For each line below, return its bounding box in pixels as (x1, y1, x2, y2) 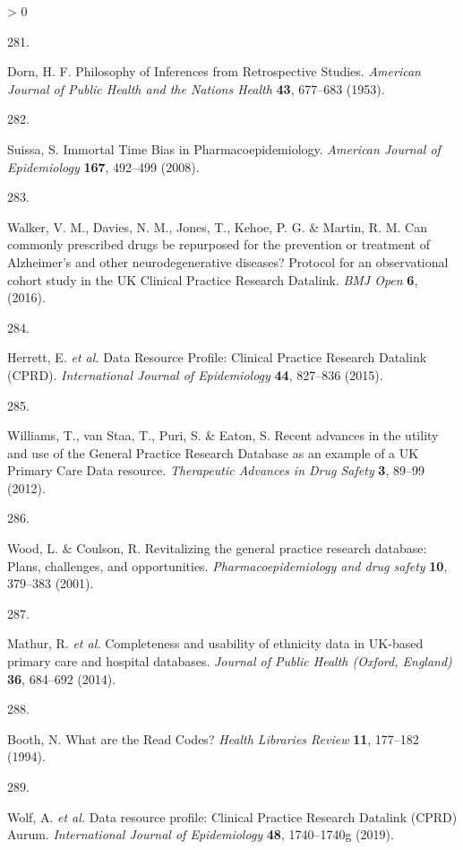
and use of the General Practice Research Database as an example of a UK (7, 443, 419, 462)
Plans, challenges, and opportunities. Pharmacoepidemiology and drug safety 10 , (7, 556, 448, 575)
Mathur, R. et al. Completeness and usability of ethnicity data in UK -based (7, 634, 424, 653)
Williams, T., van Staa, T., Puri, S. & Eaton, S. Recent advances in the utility (7, 426, 439, 445)
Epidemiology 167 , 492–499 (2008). (7, 157, 200, 176)
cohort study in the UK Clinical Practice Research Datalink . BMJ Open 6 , (7, 270, 418, 289)
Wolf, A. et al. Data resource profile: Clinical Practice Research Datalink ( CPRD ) (7, 807, 458, 826)
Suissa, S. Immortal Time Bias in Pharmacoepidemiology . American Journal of (7, 139, 441, 158)
